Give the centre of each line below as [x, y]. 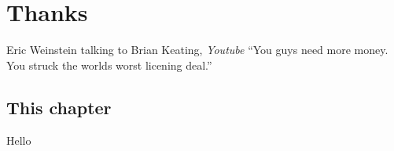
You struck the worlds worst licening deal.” [109, 65]
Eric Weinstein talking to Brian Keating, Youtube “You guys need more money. [197, 50]
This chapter [59, 107]
